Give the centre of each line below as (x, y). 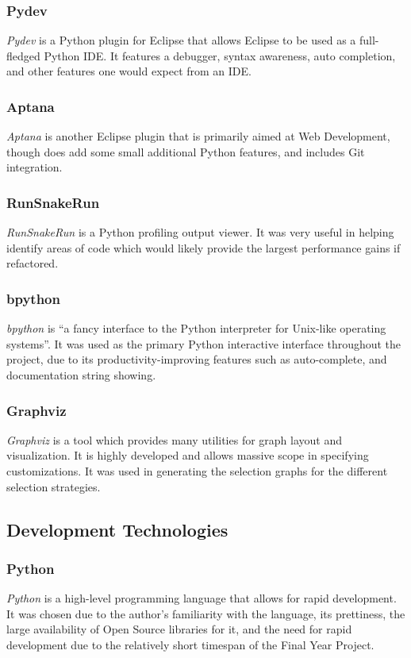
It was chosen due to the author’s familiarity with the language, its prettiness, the (206, 613)
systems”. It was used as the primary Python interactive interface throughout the (204, 343)
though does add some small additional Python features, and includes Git (186, 151)
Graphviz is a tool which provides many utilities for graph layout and (175, 439)
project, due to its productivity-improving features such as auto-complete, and (197, 359)
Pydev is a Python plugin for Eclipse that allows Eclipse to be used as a (181, 40)
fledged (23, 55)
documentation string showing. (81, 375)
